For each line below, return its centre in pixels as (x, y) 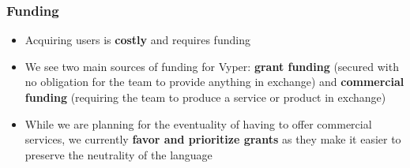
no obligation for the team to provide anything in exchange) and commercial (214, 82)
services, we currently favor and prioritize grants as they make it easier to (213, 139)
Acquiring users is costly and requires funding (137, 40)
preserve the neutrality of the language (118, 154)
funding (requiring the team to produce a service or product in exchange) (205, 97)
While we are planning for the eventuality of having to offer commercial (198, 123)
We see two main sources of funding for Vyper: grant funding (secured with (212, 66)
